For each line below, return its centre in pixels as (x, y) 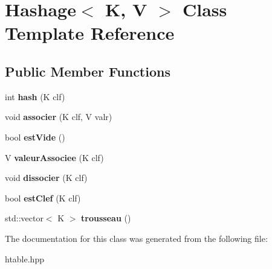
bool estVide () (35, 137)
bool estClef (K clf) (43, 198)
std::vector (24, 218)
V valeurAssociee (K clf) (54, 157)
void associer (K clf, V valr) (59, 117)
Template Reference (90, 33)
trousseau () (106, 218)
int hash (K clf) (35, 96)
